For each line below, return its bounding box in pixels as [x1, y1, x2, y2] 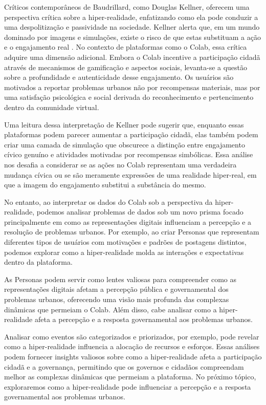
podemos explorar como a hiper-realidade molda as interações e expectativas [4, 246, 244, 257]
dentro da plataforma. [4, 257, 73, 267]
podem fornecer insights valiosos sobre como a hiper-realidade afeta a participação [4, 351, 262, 361]
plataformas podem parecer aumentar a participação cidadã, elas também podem [4, 129, 258, 140]
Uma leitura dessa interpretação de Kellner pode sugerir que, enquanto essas [4, 119, 244, 130]
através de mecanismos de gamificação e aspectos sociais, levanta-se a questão [4, 61, 248, 72]
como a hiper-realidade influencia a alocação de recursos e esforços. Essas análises [4, 341, 260, 352]
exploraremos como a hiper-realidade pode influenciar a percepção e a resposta [4, 381, 251, 392]
